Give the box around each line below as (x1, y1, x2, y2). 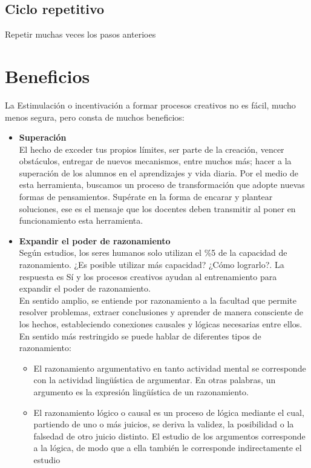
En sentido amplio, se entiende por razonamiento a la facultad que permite (19, 293, 296, 306)
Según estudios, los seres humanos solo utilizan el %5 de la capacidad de (19, 246, 287, 259)
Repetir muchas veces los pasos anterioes (5, 28, 156, 41)
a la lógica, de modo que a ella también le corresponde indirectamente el (33, 441, 302, 454)
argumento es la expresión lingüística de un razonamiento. (33, 385, 249, 398)
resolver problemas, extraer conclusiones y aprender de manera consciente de (19, 306, 304, 318)
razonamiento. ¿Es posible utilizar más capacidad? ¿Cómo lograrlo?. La (19, 258, 284, 271)
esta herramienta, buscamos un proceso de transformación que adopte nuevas (19, 178, 305, 191)
